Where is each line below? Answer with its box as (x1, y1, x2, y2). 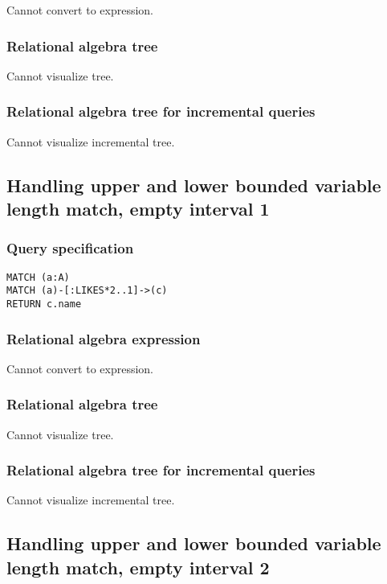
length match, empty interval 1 (6, 196, 270, 220)
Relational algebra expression (6, 328, 201, 348)
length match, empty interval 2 (6, 554, 270, 579)
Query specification (6, 238, 134, 258)
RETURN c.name (6, 298, 82, 310)
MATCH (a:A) (6, 271, 70, 283)
